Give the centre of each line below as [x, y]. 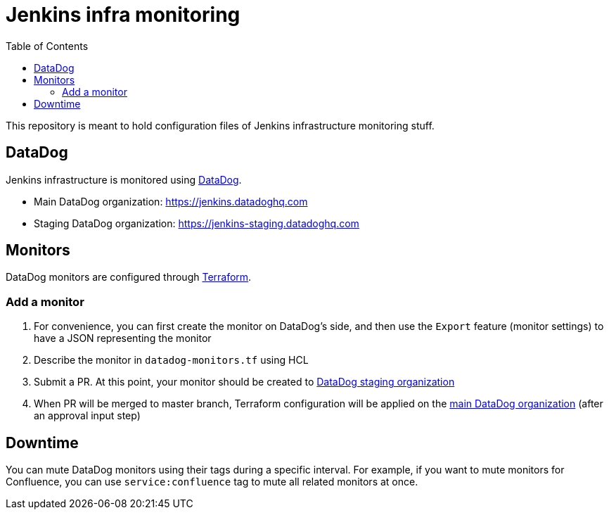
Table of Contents [47, 46]
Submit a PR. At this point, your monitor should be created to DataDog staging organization [244, 382]
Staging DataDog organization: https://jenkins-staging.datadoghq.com [197, 223]
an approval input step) [87, 416]
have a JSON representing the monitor [123, 338]
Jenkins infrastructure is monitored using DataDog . [124, 179]
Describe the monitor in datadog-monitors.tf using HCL [171, 360]
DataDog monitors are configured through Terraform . [129, 277]
